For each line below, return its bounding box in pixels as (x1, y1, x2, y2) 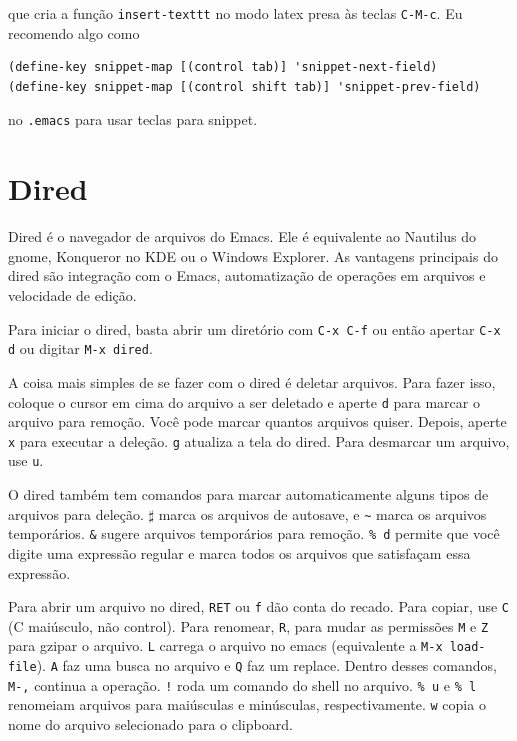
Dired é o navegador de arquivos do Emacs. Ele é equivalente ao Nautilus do (8, 226, 476, 247)
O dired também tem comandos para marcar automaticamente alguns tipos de (8, 484, 489, 505)
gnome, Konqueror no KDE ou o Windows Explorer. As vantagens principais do (8, 245, 498, 266)
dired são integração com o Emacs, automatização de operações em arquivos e (8, 265, 486, 286)
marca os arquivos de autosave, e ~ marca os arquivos (158, 503, 487, 524)
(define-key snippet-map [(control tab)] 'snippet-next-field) (8, 60, 438, 75)
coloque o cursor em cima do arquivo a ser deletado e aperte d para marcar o (8, 391, 480, 412)
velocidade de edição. (8, 285, 137, 305)
